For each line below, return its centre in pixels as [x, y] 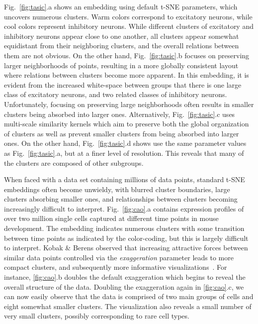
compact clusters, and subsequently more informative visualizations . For [116, 267]
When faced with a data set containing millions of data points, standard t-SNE [125, 179]
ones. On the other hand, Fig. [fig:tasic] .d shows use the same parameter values [125, 143]
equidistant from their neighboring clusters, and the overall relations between [122, 46]
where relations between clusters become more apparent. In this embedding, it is [127, 75]
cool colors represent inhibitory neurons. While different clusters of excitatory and [129, 26]
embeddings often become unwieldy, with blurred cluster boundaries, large [117, 189]
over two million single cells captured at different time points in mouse [111, 218]
